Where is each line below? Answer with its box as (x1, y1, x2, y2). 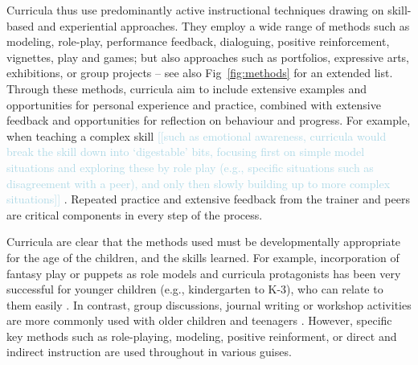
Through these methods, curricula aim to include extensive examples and (6, 80, 367, 96)
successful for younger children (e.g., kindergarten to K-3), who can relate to (6, 281, 383, 297)
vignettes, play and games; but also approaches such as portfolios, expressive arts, (6, 48, 410, 65)
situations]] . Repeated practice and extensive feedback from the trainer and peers (6, 191, 410, 207)
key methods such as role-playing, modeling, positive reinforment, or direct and (6, 327, 397, 344)
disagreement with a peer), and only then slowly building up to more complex (6, 174, 391, 191)
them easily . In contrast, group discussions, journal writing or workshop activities (6, 296, 412, 313)
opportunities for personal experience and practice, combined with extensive (6, 96, 381, 113)
